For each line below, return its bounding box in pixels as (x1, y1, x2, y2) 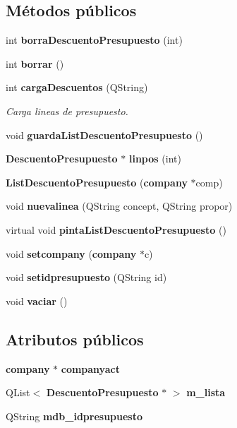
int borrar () (6, 56, 64, 71)
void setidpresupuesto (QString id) (6, 270, 167, 285)
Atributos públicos (6, 328, 144, 350)
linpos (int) (128, 151, 181, 166)
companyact (61, 361, 120, 376)
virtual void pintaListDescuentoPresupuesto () (6, 222, 226, 237)
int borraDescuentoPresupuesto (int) (6, 32, 183, 47)
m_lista (186, 385, 226, 400)
